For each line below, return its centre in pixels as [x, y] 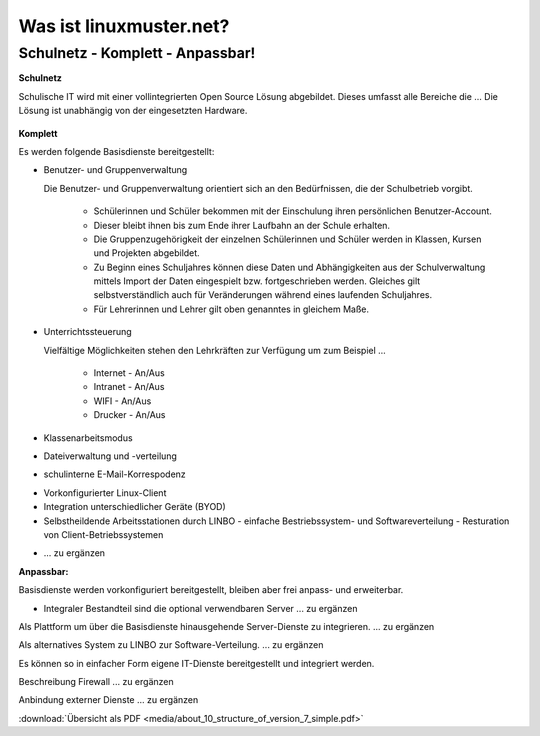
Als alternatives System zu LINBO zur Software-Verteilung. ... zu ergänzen [171, 645]
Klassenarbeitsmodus [88, 437]
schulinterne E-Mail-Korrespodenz [115, 474]
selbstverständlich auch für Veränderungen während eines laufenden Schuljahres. [263, 295]
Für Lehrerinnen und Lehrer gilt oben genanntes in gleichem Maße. [231, 309]
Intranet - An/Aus [129, 387]
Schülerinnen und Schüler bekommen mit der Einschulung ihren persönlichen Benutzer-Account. [292, 211]
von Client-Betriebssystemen [103, 534]
